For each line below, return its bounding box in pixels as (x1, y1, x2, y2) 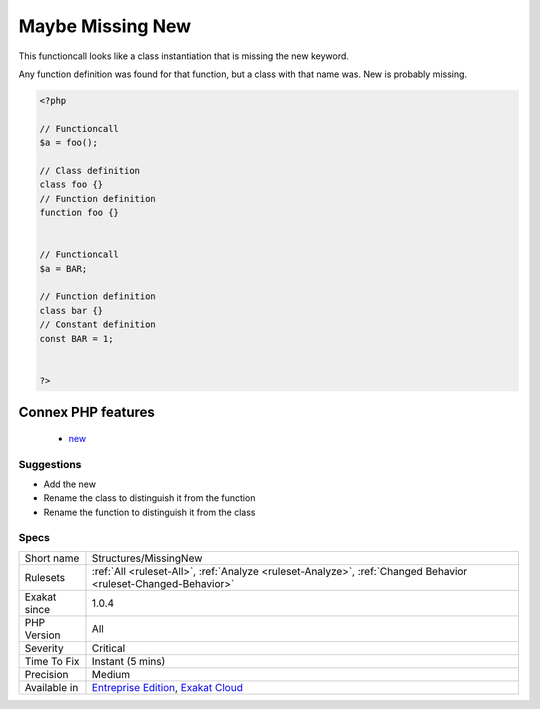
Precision (24, 667, 69, 681)
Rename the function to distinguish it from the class (43, 506, 256, 518)
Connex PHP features (18, 404, 155, 421)
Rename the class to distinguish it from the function (43, 492, 256, 504)
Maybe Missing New (18, 15, 192, 37)
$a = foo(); (39, 137, 99, 149)
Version (24, 628, 61, 642)
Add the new (43, 478, 97, 490)
